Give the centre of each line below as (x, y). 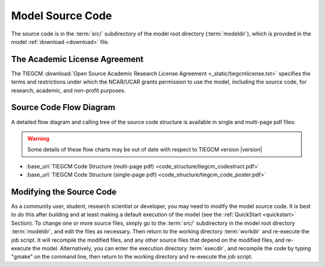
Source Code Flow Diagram (63, 107)
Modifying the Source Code (64, 192)
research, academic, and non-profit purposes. (68, 90)
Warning (38, 138)
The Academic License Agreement (77, 59)
